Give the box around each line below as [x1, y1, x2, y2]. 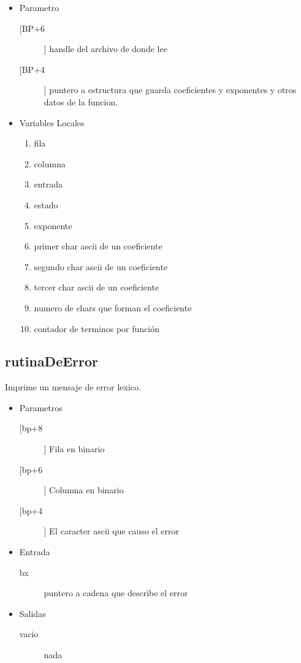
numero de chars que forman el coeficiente [34, 301, 192, 314]
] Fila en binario [44, 442, 105, 455]
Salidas [19, 607, 46, 619]
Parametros [19, 401, 63, 414]
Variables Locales [19, 116, 85, 129]
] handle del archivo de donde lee [44, 42, 167, 55]
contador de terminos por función [34, 322, 159, 335]
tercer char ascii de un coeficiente [34, 281, 159, 294]
